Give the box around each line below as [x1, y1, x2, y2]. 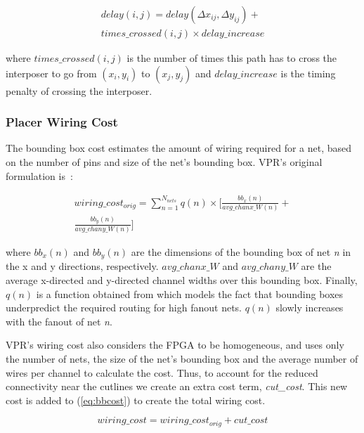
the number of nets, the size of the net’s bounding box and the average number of [6, 351, 358, 366]
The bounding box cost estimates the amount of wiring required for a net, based [6, 141, 352, 155]
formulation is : [6, 168, 73, 183]
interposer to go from [6, 65, 97, 80]
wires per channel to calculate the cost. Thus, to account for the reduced [6, 365, 318, 380]
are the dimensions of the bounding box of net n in [131, 244, 351, 259]
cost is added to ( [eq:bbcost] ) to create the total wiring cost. [6, 392, 266, 407]
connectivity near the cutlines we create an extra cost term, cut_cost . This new [6, 379, 348, 394]
